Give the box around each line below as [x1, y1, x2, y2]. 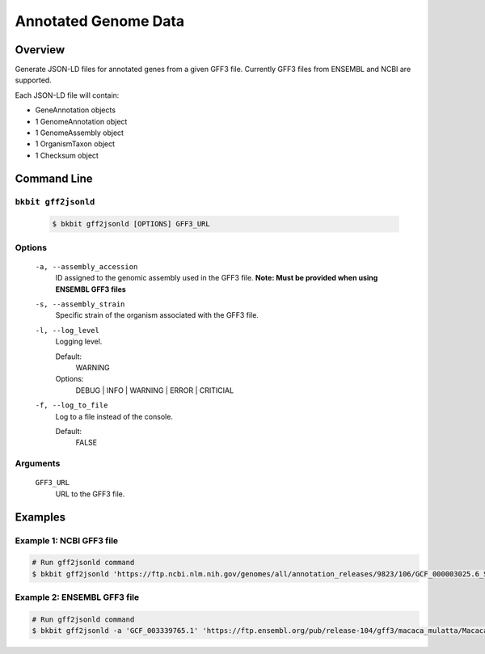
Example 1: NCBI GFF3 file [15, 534, 119, 546]
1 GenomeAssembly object [35, 128, 124, 137]
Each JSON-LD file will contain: [15, 90, 120, 100]
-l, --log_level [35, 326, 100, 335]
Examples [15, 510, 66, 524]
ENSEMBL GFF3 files [55, 284, 127, 294]
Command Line [15, 171, 93, 185]
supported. [15, 75, 52, 85]
